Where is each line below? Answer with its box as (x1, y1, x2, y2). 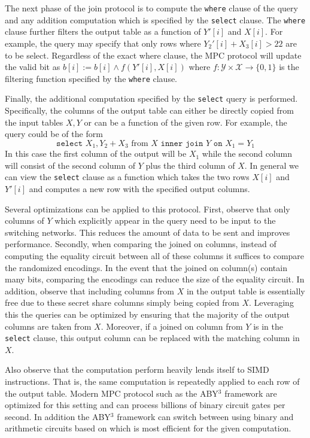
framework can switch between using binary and (117, 410, 294, 422)
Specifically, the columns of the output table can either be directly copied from (5, 104, 294, 116)
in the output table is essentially (186, 284, 305, 297)
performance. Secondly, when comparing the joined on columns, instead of (5, 238, 276, 250)
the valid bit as (5, 60, 60, 73)
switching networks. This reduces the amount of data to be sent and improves (5, 226, 290, 238)
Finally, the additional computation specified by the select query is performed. (5, 92, 298, 105)
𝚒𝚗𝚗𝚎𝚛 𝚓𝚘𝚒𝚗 (160, 139, 203, 148)
